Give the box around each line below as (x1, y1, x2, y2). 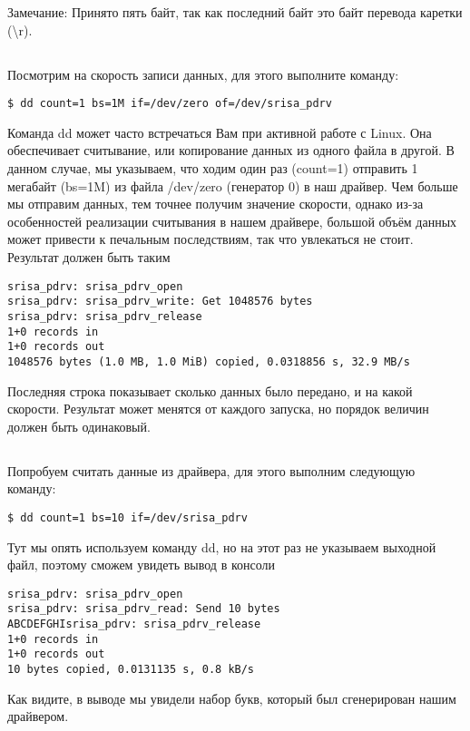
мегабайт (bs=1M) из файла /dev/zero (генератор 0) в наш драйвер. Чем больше (7, 176, 458, 195)
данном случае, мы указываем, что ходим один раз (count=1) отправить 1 (7, 159, 418, 178)
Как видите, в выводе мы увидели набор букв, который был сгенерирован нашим (7, 688, 456, 707)
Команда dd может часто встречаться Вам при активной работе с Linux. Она (7, 122, 432, 141)
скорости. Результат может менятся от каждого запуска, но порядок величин (7, 399, 429, 418)
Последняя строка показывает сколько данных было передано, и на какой (7, 381, 413, 400)
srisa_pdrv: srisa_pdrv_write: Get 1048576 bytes (7, 295, 313, 308)
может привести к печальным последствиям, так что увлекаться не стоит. (7, 229, 414, 249)
